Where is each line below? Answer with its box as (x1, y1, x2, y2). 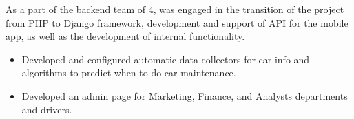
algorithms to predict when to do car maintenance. (21, 65, 236, 80)
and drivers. (21, 102, 72, 116)
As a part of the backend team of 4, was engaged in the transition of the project (6, 2, 344, 16)
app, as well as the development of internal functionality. (6, 29, 245, 43)
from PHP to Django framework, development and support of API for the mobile (6, 15, 348, 30)
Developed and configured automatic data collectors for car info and (21, 52, 310, 66)
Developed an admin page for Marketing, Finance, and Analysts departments (21, 88, 348, 102)
